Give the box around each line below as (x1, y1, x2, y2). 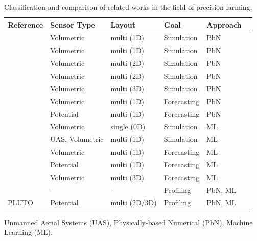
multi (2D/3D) (110, 197, 157, 208)
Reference (8, 19, 43, 30)
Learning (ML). (4, 227, 53, 237)
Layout (110, 19, 135, 30)
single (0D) (110, 121, 146, 132)
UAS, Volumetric (50, 134, 104, 144)
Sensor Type (50, 19, 95, 30)
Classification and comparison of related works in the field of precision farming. (4, 2, 252, 12)
